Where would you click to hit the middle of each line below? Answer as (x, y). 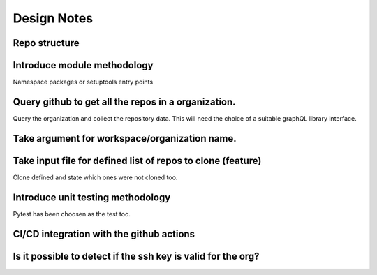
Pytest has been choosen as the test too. (72, 214)
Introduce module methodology (83, 65)
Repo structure (46, 43)
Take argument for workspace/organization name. (125, 139)
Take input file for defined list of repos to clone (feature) (137, 161)
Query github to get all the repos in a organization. (125, 102)
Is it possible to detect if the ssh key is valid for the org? (136, 256)
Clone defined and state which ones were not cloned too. (95, 177)
